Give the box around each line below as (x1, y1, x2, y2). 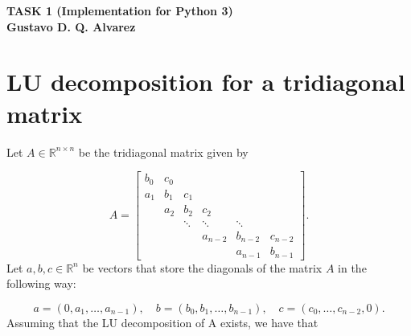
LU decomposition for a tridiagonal (6, 65, 405, 98)
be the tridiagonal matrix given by (78, 143, 249, 160)
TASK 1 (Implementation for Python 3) (6, 2, 233, 18)
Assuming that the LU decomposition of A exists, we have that (6, 313, 319, 330)
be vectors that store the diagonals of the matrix (82, 259, 323, 276)
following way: (6, 275, 76, 292)
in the (338, 259, 367, 276)
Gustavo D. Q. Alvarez (6, 18, 136, 35)
